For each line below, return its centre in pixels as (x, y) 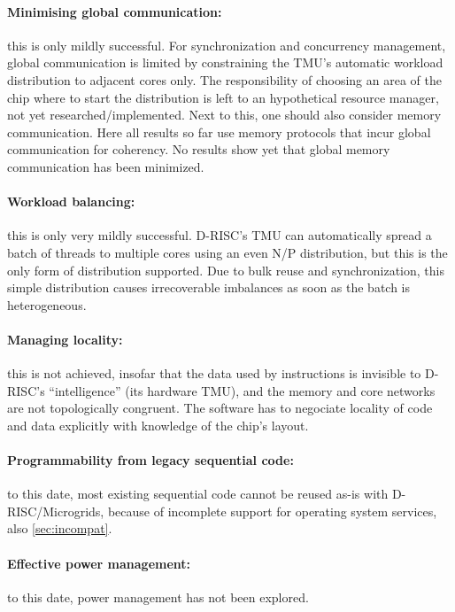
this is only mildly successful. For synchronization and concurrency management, (227, 45)
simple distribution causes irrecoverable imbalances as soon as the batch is (209, 287)
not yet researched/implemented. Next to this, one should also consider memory (224, 115)
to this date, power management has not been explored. (158, 597)
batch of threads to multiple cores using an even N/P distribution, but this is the (227, 252)
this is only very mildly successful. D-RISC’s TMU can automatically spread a (220, 235)
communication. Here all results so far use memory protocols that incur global (219, 132)
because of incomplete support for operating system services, (272, 511)
